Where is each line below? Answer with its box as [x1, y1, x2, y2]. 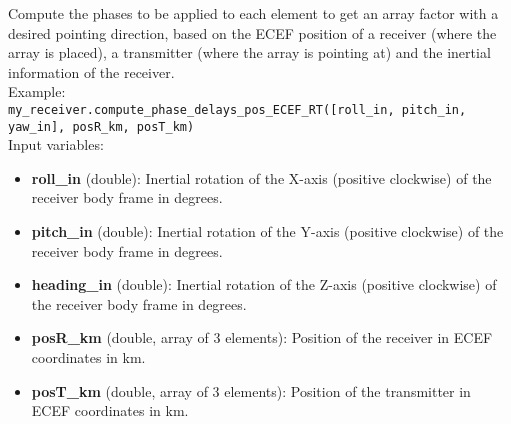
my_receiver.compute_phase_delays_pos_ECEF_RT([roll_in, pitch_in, [8, 102, 467, 117]
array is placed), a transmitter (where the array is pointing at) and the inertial [8, 42, 491, 63]
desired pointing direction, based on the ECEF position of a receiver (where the [8, 22, 497, 43]
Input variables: [8, 134, 104, 155]
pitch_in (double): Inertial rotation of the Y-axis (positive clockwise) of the [31, 221, 504, 242]
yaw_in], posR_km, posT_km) [8, 119, 195, 134]
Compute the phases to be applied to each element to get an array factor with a [8, 3, 499, 23]
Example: [8, 81, 66, 102]
